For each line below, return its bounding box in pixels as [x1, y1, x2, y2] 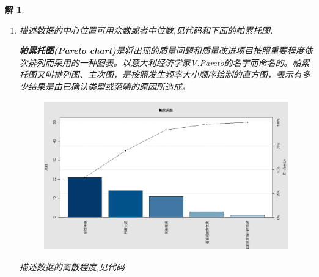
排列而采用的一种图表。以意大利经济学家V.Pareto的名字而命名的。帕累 [28, 56, 310, 68]
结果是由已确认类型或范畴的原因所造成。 [28, 79, 191, 92]
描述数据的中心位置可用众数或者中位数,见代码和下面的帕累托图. [19, 23, 273, 36]
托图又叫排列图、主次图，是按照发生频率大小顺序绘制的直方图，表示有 [19, 68, 302, 81]
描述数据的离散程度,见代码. [19, 260, 128, 273]
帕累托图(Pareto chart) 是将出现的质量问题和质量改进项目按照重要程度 [19, 44, 304, 57]
